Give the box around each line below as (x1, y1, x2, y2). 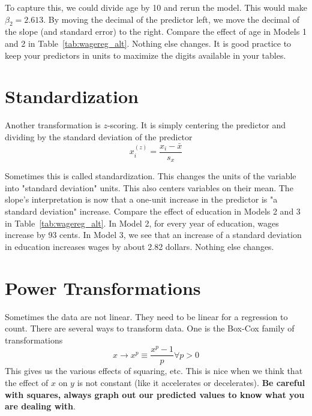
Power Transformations (5, 275, 201, 300)
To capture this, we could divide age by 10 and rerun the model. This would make (5, 1, 307, 13)
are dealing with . (5, 400, 76, 412)
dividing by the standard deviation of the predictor (5, 130, 193, 143)
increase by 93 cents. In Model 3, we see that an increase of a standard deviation (5, 228, 302, 241)
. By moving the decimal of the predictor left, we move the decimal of (43, 13, 300, 25)
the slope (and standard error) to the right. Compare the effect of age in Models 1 (5, 25, 307, 38)
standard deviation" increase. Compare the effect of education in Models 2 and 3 (5, 205, 301, 217)
